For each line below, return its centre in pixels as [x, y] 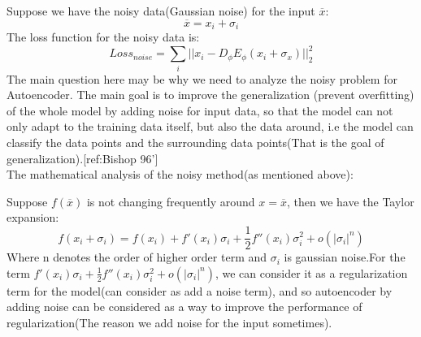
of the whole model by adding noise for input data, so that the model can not [200, 110]
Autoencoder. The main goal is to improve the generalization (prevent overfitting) [210, 95]
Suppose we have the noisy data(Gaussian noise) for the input [161, 11]
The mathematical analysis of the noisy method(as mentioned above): [180, 174]
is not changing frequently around [171, 201]
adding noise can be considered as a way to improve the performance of [184, 307]
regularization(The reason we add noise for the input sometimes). [169, 322]
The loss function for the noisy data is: [103, 37]
